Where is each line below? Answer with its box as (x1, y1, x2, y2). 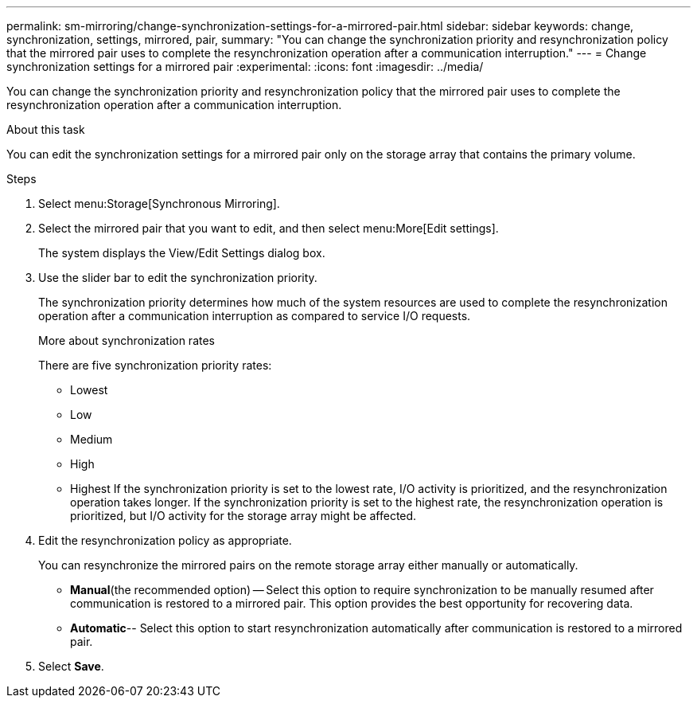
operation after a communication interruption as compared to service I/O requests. (38, 309, 471, 323)
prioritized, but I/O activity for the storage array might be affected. (70, 509, 417, 522)
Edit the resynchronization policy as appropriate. (38, 534, 292, 547)
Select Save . (38, 659, 104, 673)
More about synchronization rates (38, 334, 215, 347)
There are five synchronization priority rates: (38, 358, 272, 372)
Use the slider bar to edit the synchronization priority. (38, 271, 317, 284)
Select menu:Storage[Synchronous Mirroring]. (38, 197, 280, 210)
